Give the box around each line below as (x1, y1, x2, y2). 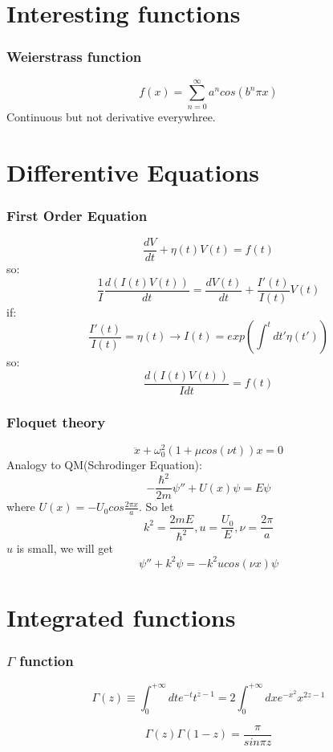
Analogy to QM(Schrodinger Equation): (6, 456, 202, 473)
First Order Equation (6, 205, 148, 225)
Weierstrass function (6, 47, 142, 67)
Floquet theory (6, 411, 106, 431)
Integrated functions (6, 601, 236, 633)
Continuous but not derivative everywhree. (6, 108, 216, 125)
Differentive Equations (6, 155, 260, 188)
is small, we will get (16, 539, 113, 556)
